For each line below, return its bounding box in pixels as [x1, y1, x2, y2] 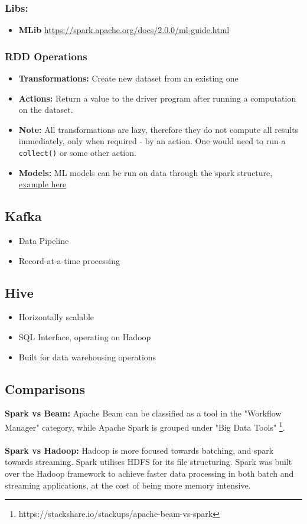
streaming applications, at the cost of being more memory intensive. [5, 479, 251, 491]
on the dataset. [18, 103, 73, 116]
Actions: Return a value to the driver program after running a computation [18, 92, 296, 104]
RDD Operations [5, 48, 87, 63]
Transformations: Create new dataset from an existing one [18, 72, 239, 84]
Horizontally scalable [18, 311, 94, 323]
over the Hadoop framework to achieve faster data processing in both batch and [5, 467, 294, 480]
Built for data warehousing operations [18, 350, 156, 363]
